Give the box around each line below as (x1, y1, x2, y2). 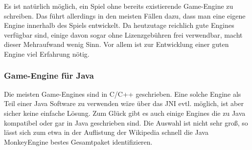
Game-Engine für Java (4, 69, 94, 82)
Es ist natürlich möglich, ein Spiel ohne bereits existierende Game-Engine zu (4, 1, 233, 11)
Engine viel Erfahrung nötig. (4, 48, 90, 59)
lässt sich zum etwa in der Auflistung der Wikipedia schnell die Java (4, 127, 208, 137)
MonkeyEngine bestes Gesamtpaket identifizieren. (4, 136, 153, 147)
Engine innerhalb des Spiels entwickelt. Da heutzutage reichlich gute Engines (4, 20, 234, 30)
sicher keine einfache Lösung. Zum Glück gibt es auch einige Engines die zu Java (4, 107, 246, 118)
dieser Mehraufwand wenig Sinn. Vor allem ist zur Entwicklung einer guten (4, 39, 229, 49)
